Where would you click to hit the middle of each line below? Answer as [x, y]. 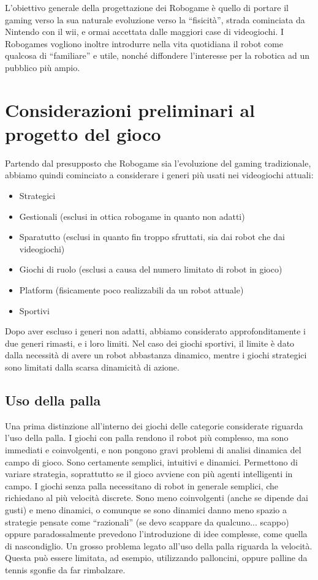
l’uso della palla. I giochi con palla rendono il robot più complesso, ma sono [147, 438]
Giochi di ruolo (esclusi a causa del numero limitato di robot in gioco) [151, 269]
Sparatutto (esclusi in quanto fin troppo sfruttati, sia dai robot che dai [152, 237]
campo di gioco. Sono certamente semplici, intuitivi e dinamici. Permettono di [151, 461]
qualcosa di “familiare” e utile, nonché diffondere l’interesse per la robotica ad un [157, 55]
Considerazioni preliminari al [130, 109]
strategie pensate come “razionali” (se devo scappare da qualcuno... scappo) [147, 522]
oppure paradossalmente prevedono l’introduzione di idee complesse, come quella [156, 534]
